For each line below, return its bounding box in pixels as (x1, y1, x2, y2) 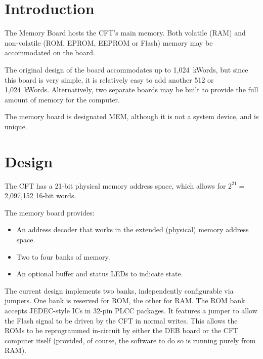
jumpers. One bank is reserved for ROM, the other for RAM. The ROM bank (5, 295, 245, 306)
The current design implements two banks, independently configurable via (5, 285, 234, 296)
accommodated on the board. (5, 47, 95, 58)
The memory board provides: (5, 207, 95, 218)
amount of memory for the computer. (5, 94, 120, 104)
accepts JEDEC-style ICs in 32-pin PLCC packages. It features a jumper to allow (5, 305, 257, 315)
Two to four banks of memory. (16, 251, 110, 262)
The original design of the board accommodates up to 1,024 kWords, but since (5, 64, 248, 75)
